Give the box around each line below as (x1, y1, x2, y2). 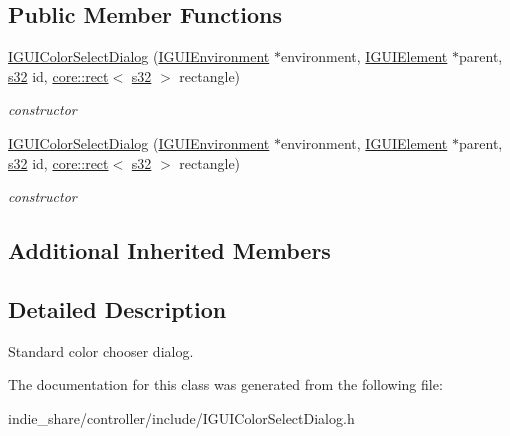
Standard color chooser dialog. (8, 340, 194, 361)
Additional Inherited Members (8, 235, 331, 266)
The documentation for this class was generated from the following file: (8, 374, 443, 395)
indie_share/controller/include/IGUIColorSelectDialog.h (8, 407, 355, 428)
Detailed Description (8, 293, 227, 324)
